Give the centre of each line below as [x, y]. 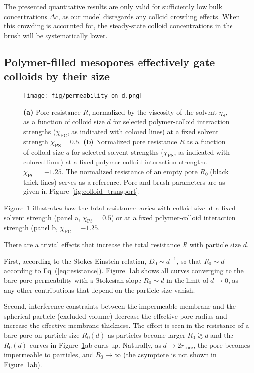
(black [219, 171]
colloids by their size [57, 76]
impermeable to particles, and [49, 354]
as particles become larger [146, 335]
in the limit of [187, 280]
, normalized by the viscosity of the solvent [152, 111]
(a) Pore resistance [52, 111]
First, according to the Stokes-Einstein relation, [75, 261]
